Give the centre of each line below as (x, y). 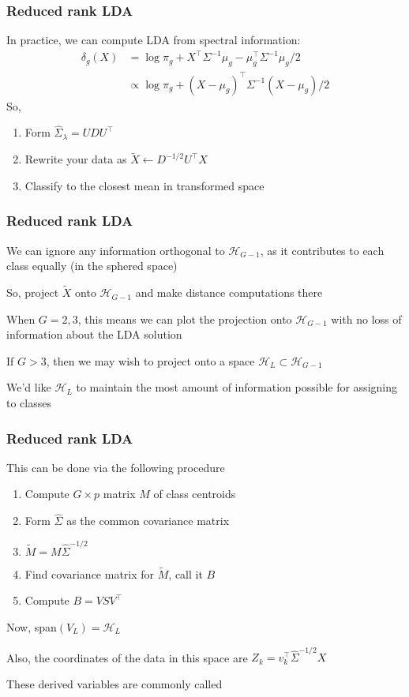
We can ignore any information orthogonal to (116, 250)
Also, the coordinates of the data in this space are (127, 657)
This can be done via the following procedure (116, 467)
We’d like (29, 387)
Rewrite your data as (76, 159)
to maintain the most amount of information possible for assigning (236, 387)
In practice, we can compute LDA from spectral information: (154, 40)
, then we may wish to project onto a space (150, 360)
